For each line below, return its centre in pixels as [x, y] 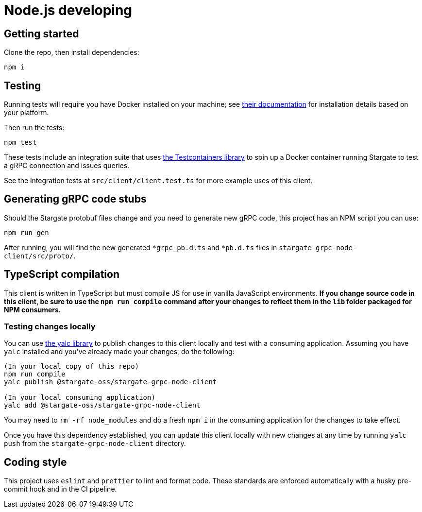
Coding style [35, 462]
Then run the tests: [34, 128]
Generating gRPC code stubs [75, 199]
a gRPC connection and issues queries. [67, 166]
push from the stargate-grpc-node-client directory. [95, 444]
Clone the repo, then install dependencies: [72, 52]
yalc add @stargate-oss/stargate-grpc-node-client [102, 405]
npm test [20, 143]
